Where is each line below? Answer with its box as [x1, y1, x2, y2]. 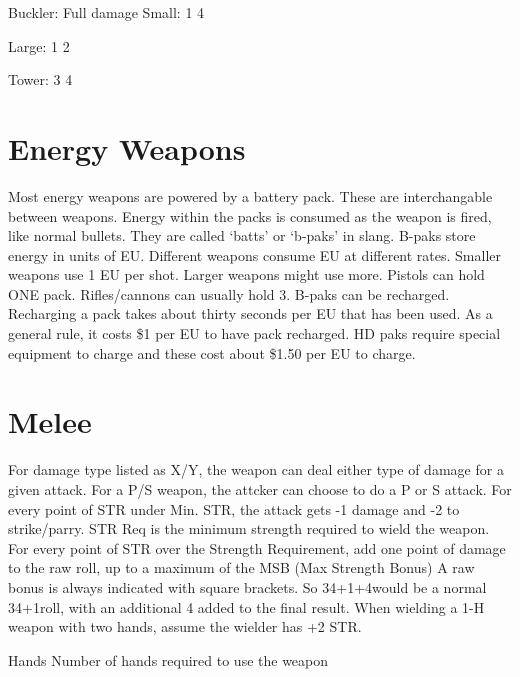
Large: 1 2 [8, 35, 70, 56]
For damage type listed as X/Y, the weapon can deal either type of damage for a [8, 459, 504, 480]
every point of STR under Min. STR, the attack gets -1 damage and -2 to [8, 498, 460, 519]
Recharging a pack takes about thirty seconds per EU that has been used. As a [8, 303, 493, 324]
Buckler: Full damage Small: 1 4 [8, 2, 205, 22]
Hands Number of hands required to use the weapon [8, 649, 329, 670]
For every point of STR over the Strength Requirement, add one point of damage [8, 537, 506, 558]
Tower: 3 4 [8, 69, 73, 90]
